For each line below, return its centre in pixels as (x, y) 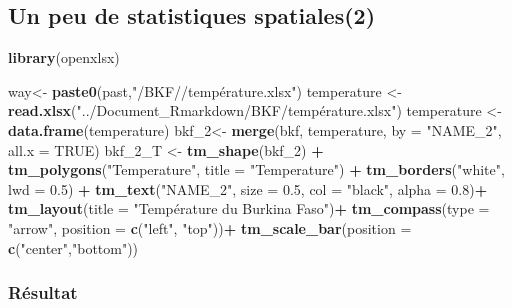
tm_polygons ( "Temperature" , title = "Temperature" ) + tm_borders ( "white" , (256, 169)
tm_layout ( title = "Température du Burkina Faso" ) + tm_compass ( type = (249, 208)
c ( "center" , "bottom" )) (73, 247)
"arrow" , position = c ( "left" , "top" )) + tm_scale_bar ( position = (210, 227)
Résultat (43, 292)
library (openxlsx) (64, 57)
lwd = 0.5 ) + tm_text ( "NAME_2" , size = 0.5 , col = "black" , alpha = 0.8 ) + (248, 188)
